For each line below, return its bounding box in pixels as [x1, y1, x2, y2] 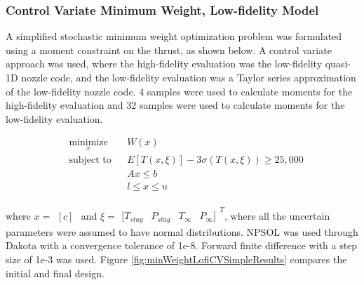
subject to [69, 154, 112, 165]
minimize [69, 138, 108, 148]
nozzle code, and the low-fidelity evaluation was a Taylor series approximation [21, 70, 356, 84]
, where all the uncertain [224, 208, 330, 223]
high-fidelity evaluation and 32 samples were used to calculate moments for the [6, 98, 345, 112]
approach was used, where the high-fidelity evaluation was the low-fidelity [6, 56, 323, 71]
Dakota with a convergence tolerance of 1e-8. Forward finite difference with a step [6, 238, 358, 253]
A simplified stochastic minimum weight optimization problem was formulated [6, 29, 342, 44]
